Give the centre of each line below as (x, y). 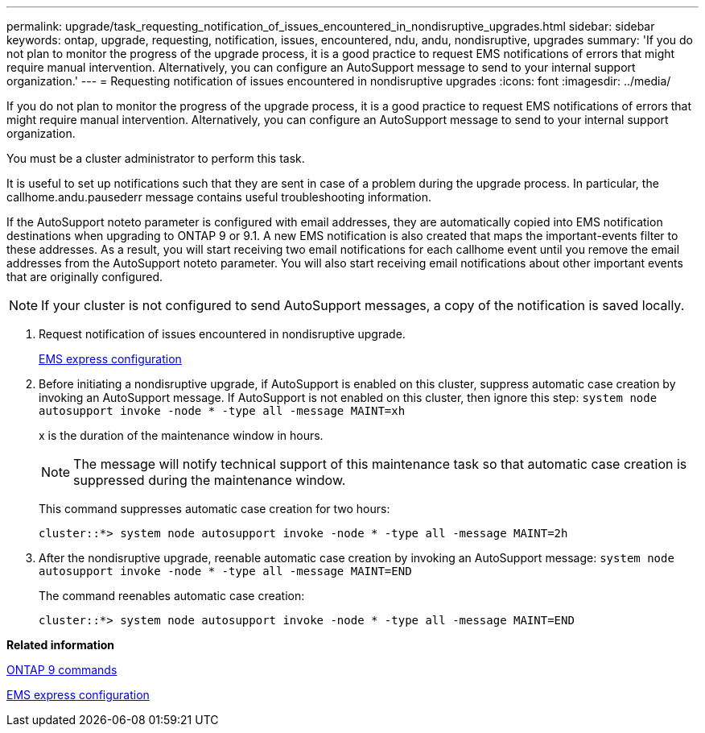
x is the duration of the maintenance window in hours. (181, 435)
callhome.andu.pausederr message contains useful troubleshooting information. (219, 197)
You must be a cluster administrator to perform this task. (156, 158)
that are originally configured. (85, 277)
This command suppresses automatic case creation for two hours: (214, 509)
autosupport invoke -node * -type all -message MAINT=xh (222, 411)
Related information (61, 645)
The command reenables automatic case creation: (172, 596)
